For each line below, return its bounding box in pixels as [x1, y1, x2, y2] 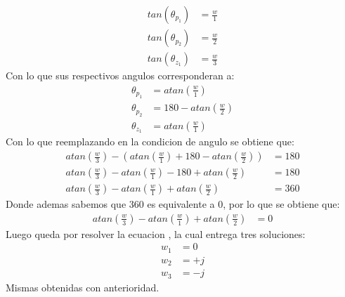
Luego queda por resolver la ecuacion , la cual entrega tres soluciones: [6, 226, 306, 241]
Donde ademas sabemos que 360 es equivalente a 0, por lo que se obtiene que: [6, 197, 340, 211]
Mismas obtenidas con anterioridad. [6, 279, 160, 294]
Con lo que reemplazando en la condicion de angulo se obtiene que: [6, 134, 294, 149]
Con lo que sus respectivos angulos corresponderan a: [6, 68, 235, 83]
